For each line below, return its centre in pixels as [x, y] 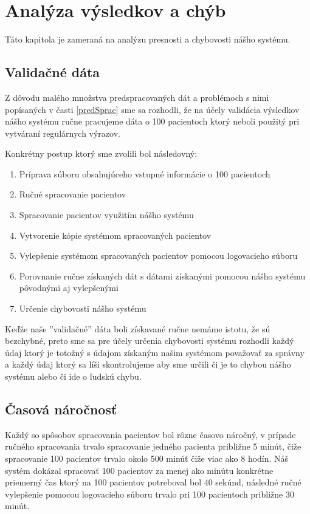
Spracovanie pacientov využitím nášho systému [106, 215]
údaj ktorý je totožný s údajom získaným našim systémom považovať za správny [155, 352]
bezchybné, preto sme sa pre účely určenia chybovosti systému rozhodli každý [150, 341]
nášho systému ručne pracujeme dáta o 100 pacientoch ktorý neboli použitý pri [152, 121]
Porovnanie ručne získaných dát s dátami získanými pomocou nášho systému [162, 276]
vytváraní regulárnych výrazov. [63, 133]
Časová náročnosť [61, 409]
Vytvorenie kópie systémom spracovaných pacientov [115, 235]
